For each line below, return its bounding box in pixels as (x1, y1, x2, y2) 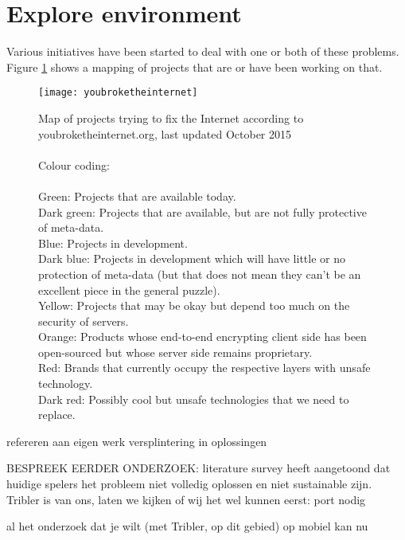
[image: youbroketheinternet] (38, 87, 198, 99)
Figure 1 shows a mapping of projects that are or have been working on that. (6, 58, 383, 75)
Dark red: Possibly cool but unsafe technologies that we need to (38, 390, 349, 407)
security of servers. (38, 312, 129, 329)
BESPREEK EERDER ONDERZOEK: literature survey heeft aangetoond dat (6, 460, 391, 476)
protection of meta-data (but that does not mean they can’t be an (38, 265, 361, 282)
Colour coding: (38, 156, 110, 173)
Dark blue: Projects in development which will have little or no (38, 250, 345, 267)
